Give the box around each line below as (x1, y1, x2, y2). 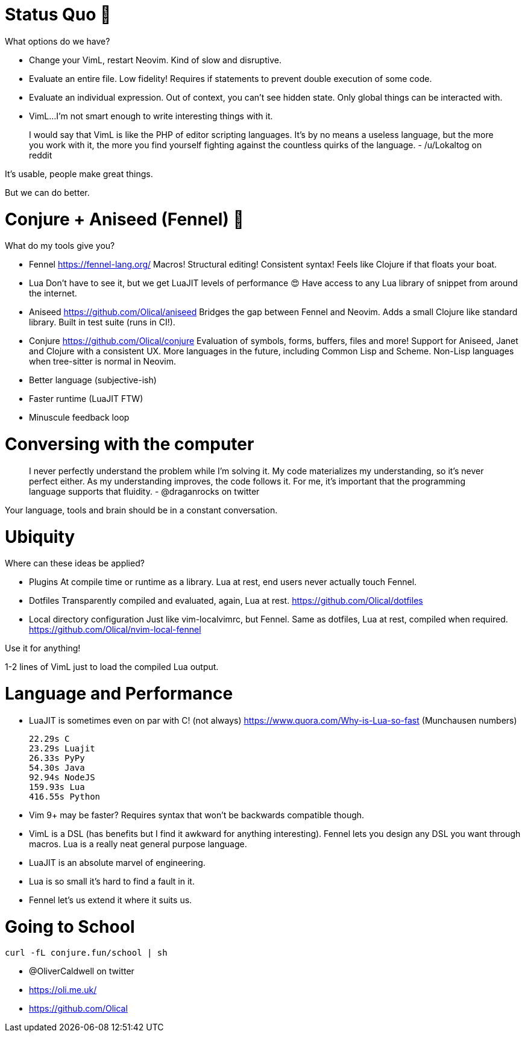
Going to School (5, 916, 135, 937)
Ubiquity (5, 526, 75, 547)
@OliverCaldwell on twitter (29, 966, 134, 977)
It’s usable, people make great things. (5, 168, 153, 179)
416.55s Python (29, 791, 101, 801)
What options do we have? (5, 36, 110, 46)
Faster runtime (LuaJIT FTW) (29, 393, 143, 404)
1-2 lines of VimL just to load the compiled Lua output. (5, 662, 219, 672)
